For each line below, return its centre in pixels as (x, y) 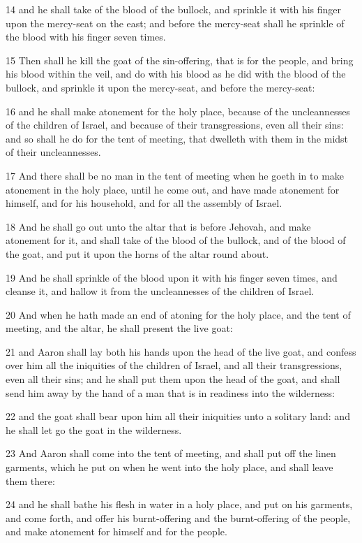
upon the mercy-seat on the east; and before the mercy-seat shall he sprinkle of (175, 23)
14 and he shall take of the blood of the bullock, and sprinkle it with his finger (174, 9)
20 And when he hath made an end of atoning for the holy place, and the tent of (178, 314)
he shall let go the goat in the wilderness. (94, 429)
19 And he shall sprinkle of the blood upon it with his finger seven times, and (172, 277)
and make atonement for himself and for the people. (116, 531)
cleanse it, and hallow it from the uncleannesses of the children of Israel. (160, 291)
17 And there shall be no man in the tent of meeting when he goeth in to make (175, 175)
